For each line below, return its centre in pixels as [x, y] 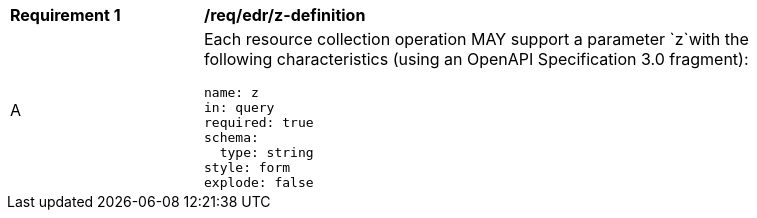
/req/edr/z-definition [285, 15]
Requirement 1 [65, 15]
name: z [231, 92]
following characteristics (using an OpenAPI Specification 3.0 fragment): [476, 59]
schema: [231, 137]
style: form [247, 167]
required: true [259, 122]
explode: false [259, 182]
